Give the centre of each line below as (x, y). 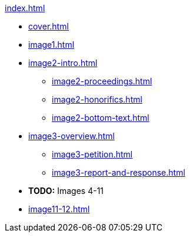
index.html (25, 8)
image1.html (51, 45)
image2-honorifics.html (97, 99)
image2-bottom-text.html (101, 118)
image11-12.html (59, 209)
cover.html (49, 26)
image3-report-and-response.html (119, 172)
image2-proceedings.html (102, 81)
